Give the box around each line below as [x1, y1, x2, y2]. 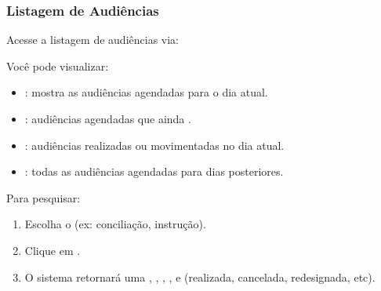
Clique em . [24, 242, 81, 258]
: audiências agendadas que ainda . [24, 111, 191, 126]
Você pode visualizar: [6, 57, 109, 74]
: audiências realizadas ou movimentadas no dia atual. [24, 136, 285, 153]
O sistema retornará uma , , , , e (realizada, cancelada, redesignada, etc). [24, 268, 376, 285]
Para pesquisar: [6, 189, 81, 206]
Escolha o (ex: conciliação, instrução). [24, 216, 206, 232]
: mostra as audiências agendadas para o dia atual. [24, 84, 268, 100]
